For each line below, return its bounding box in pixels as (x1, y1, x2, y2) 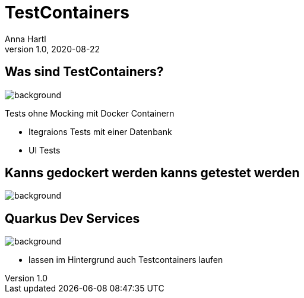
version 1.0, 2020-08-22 (5, 43, 100, 54)
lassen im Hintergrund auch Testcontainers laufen (28, 255, 223, 265)
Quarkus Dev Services (5, 211, 140, 226)
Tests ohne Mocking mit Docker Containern (5, 108, 175, 118)
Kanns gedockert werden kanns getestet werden (5, 165, 300, 181)
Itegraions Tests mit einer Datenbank (28, 126, 172, 137)
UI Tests (28, 145, 61, 155)
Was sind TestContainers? (5, 64, 164, 80)
